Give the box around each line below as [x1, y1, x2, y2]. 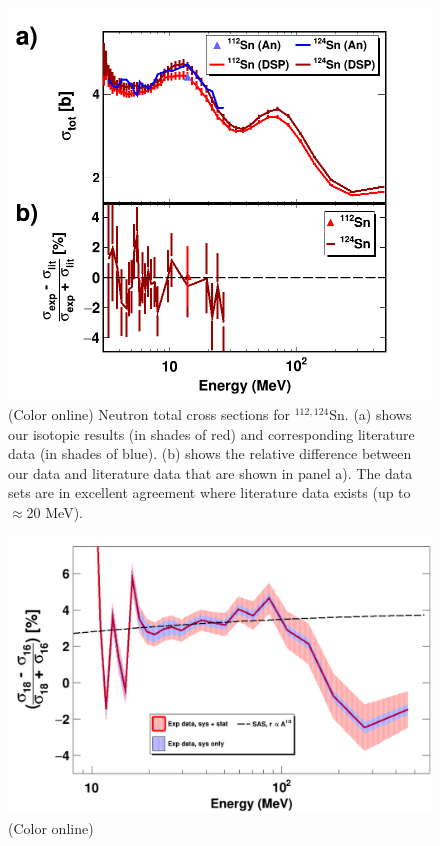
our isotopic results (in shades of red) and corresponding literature [8, 423, 415, 444]
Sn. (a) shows [329, 404, 412, 425]
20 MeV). [26, 502, 83, 523]
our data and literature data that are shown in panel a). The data [8, 462, 413, 483]
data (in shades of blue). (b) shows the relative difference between [8, 443, 412, 464]
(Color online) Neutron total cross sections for [8, 404, 291, 425]
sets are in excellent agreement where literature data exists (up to [8, 482, 411, 503]
